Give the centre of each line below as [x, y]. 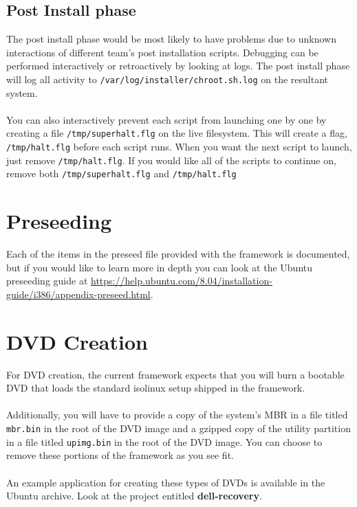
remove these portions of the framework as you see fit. [120, 455]
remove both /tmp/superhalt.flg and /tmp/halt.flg [121, 173]
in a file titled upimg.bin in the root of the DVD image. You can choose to [164, 441]
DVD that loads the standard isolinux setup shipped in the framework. [156, 388]
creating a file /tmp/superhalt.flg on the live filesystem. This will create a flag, [177, 133]
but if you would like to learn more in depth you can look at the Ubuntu [160, 267]
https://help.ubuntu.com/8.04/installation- [182, 281]
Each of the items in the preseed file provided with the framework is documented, [178, 254]
